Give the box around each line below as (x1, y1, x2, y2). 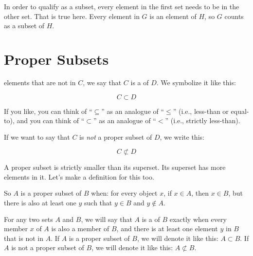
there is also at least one (4, 198, 76, 208)
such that (84, 198, 112, 208)
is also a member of (51, 223, 109, 234)
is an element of (149, 11, 197, 21)
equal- (231, 106, 249, 116)
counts (224, 11, 244, 21)
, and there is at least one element (116, 223, 218, 234)
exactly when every (169, 214, 227, 224)
